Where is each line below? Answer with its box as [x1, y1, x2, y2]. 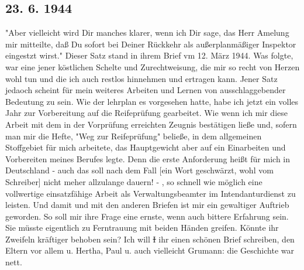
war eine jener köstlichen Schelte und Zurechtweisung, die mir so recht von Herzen [5, 60, 300, 73]
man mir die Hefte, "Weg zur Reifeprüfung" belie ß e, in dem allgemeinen [5, 129, 262, 142]
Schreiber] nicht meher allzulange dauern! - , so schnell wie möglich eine [5, 175, 262, 187]
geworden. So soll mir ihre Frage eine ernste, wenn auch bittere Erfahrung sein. [5, 210, 289, 222]
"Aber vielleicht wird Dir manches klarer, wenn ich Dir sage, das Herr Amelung [5, 26, 289, 39]
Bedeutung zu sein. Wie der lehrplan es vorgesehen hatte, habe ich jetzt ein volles [5, 95, 299, 107]
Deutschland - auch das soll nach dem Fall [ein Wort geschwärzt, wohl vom [5, 164, 274, 176]
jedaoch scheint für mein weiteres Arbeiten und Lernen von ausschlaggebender [5, 84, 286, 96]
